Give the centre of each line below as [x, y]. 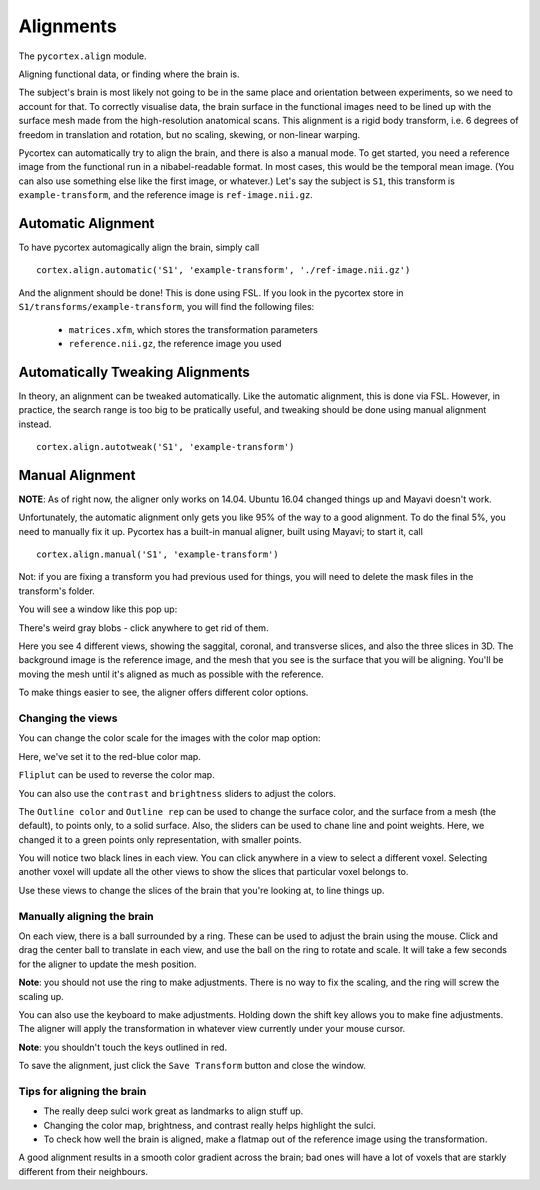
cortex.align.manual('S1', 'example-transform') [157, 554]
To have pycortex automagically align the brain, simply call [139, 247]
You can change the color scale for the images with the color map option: [169, 738]
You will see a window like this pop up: [98, 609]
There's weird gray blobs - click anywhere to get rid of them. [143, 627]
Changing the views [68, 718]
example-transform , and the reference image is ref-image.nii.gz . [166, 195]
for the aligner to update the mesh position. [107, 964]
